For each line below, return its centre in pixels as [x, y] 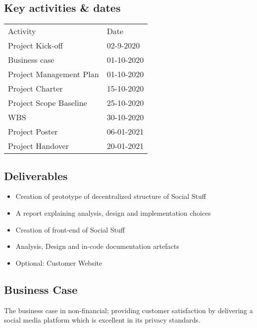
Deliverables [36, 175]
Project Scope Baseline [48, 103]
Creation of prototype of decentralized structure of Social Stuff [111, 196]
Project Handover [38, 146]
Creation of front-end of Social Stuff [70, 229]
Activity [22, 31]
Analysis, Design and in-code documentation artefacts [97, 246]
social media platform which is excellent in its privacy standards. [102, 320]
